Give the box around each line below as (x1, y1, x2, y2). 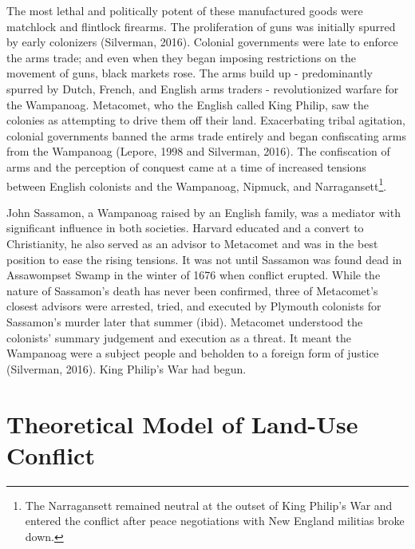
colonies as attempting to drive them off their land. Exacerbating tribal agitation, (6, 112, 405, 128)
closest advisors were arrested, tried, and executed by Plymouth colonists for (6, 298, 381, 314)
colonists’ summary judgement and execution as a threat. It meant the (6, 329, 352, 346)
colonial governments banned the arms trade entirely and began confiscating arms (6, 127, 407, 144)
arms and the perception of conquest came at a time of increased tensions (6, 158, 366, 175)
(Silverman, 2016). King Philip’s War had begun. (6, 360, 247, 377)
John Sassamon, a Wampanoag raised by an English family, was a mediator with (6, 203, 401, 220)
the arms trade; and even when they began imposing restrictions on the (6, 49, 356, 65)
